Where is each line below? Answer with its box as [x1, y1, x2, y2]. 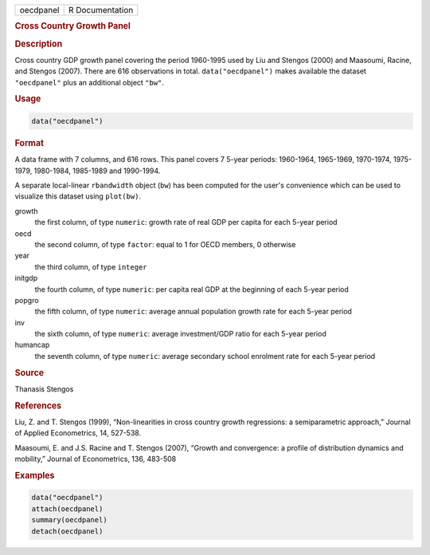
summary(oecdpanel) [31, 515, 107, 525]
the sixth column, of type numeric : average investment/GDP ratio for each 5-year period [34, 329, 326, 339]
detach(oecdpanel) [31, 526, 104, 536]
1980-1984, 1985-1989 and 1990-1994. [33, 166, 161, 175]
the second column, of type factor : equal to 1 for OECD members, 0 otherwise [34, 239, 296, 249]
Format [14, 137, 44, 148]
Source [14, 367, 45, 378]
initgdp [14, 274, 38, 283]
